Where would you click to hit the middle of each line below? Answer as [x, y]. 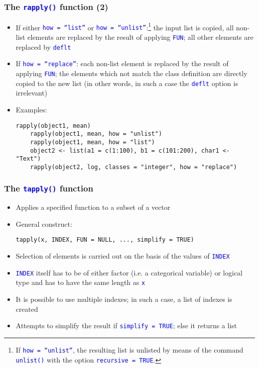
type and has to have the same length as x [80, 282]
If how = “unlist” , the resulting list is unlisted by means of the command [129, 349]
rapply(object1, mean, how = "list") [92, 142]
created [27, 309]
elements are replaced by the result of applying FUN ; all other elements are [140, 37]
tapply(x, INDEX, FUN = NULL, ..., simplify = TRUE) [105, 240]
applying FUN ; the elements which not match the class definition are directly [131, 73]
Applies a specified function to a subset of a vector [93, 207]
